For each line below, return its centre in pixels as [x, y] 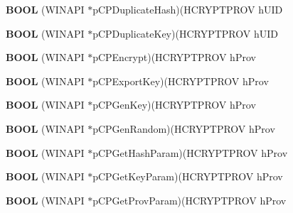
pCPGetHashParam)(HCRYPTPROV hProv [190, 152]
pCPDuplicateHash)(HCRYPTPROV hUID [188, 9]
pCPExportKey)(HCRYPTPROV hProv [181, 81]
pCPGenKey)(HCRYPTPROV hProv [174, 105]
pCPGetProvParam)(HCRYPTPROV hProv [190, 200]
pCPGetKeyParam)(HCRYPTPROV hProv [188, 176]
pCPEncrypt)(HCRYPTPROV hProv [174, 57]
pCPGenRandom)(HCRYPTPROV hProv [184, 128]
